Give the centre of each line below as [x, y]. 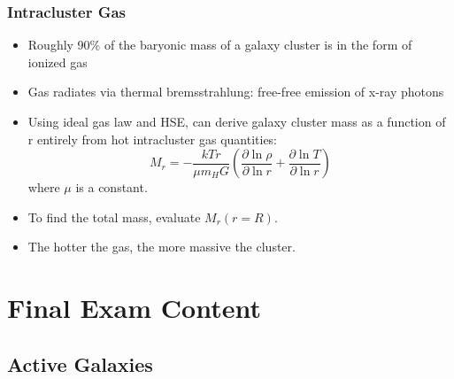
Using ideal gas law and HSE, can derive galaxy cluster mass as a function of [237, 121]
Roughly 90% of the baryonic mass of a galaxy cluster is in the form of [220, 45]
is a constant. [112, 187]
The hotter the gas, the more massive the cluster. [162, 247]
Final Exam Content [134, 308]
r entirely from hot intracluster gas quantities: [153, 139]
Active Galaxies [80, 364]
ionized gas [58, 62]
